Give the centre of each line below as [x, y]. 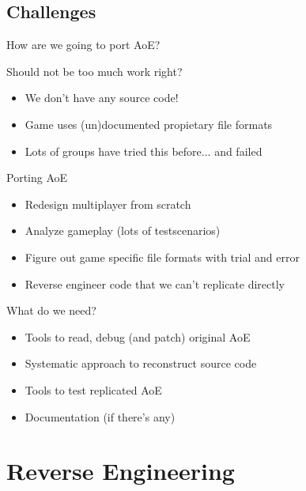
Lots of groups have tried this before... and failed [144, 151]
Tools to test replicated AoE [93, 389]
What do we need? [51, 310]
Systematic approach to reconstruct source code [141, 363]
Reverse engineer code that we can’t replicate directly [155, 283]
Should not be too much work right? [94, 71]
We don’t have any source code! [102, 98]
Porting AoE [37, 178]
